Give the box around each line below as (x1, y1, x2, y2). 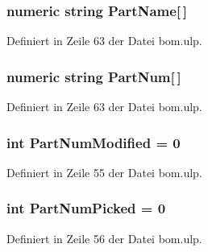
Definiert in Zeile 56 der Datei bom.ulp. (6, 229, 202, 246)
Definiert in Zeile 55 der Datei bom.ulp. (6, 163, 202, 180)
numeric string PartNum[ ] (6, 66, 181, 86)
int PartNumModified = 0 (6, 132, 181, 152)
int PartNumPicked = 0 (6, 198, 166, 218)
